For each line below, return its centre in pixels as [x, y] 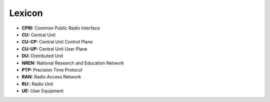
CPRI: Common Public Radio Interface [61, 28]
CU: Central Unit [39, 34]
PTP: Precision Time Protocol [52, 69]
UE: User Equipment [43, 91]
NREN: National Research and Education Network [73, 63]
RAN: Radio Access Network [51, 77]
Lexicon [26, 13]
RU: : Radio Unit [37, 84]
